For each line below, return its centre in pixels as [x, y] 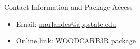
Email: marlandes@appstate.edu [66, 23]
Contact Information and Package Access [68, 7]
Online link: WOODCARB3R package [76, 41]
